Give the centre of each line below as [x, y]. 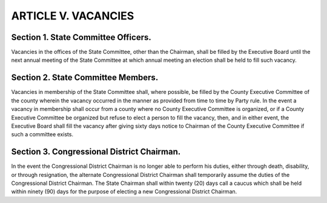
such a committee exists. [42, 135]
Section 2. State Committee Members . [85, 78]
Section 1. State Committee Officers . [81, 37]
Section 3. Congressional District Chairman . [96, 152]
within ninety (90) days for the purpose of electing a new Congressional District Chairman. [124, 191]
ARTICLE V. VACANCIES [73, 16]
